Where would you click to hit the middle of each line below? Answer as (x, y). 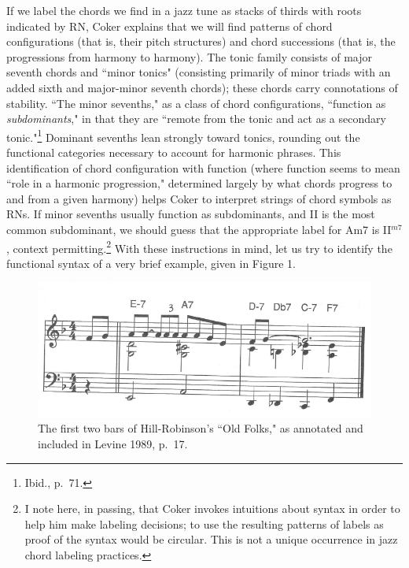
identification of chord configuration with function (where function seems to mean (203, 167)
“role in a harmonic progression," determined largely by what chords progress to (199, 183)
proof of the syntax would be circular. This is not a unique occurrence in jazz (211, 539)
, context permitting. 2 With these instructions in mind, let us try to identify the (199, 247)
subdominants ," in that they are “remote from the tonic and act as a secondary (196, 119)
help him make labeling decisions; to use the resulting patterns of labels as (204, 523)
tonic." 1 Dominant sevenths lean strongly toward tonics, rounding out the (183, 136)
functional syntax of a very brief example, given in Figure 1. (151, 263)
